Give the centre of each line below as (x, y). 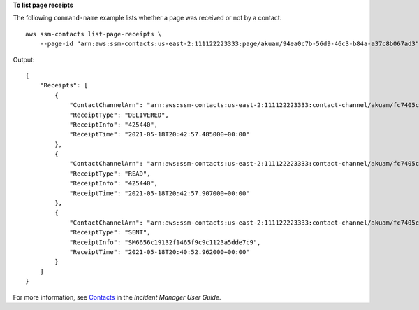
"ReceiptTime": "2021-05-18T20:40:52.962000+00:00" (160, 252)
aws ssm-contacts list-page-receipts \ (94, 34)
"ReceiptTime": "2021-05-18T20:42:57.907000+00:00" (160, 193)
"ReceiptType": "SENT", (110, 232)
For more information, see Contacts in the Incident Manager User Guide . (117, 297)
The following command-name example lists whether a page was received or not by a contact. (147, 18)
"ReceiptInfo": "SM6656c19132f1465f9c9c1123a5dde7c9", (165, 242)
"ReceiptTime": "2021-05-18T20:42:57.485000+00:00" (160, 134)
